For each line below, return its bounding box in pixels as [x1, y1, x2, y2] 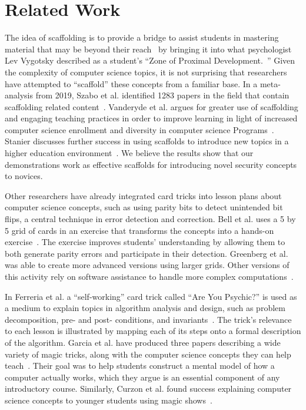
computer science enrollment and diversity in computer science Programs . [5, 123, 274, 135]
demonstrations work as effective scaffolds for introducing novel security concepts [5, 158, 297, 170]
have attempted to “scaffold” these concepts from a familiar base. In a [5, 77, 258, 90]
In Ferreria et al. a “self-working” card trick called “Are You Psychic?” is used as [5, 290, 297, 302]
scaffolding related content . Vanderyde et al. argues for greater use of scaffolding [5, 100, 298, 113]
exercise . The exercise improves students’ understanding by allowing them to [5, 236, 285, 248]
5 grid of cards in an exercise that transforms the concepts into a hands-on [5, 224, 274, 236]
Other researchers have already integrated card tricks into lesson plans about [5, 189, 282, 201]
